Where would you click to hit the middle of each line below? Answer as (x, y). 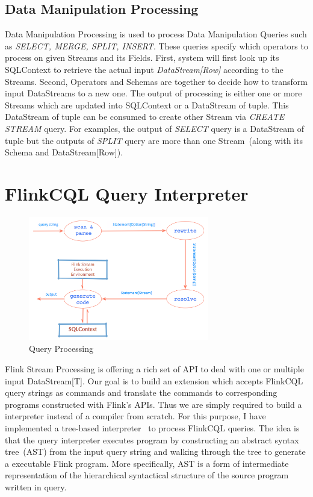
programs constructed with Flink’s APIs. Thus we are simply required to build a (153, 404)
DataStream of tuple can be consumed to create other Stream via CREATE (145, 117)
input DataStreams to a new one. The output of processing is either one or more (153, 93)
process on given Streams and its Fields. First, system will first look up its (142, 58)
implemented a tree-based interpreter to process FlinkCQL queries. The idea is (152, 427)
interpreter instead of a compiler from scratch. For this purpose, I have (135, 416)
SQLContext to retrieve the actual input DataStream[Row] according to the (144, 69)
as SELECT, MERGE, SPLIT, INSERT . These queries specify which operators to (156, 45)
